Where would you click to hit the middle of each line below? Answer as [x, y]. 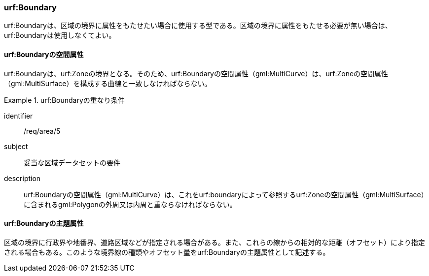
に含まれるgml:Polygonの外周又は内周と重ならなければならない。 [130, 204]
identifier [18, 116]
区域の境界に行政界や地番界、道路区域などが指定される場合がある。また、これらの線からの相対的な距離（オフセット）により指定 [214, 242]
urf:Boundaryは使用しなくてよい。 [60, 35]
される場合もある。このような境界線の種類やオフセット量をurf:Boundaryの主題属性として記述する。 [167, 252]
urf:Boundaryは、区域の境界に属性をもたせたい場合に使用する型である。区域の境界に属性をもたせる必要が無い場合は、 [198, 26]
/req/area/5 [42, 131]
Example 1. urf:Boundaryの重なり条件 [64, 100]
